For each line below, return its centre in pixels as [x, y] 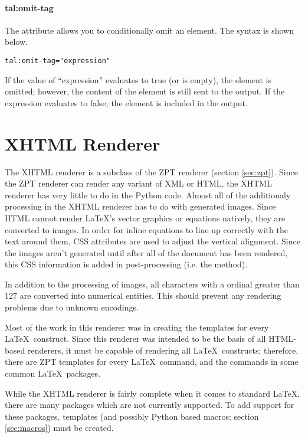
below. [16, 42]
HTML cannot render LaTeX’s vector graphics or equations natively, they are [145, 218]
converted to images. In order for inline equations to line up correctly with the [146, 229]
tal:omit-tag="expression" [58, 61]
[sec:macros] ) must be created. [59, 428]
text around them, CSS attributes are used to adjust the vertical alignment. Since [152, 241]
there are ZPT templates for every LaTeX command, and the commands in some [152, 362]
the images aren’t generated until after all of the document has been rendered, [146, 252]
